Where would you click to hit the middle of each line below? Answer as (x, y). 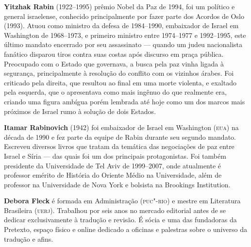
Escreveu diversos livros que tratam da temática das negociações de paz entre (119, 146)
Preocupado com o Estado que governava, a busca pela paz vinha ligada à (114, 63)
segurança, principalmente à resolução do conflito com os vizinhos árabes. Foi (119, 73)
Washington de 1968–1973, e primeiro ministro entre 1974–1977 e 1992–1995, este (125, 35)
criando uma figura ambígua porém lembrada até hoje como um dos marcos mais (125, 101)
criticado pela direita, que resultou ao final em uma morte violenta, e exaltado (120, 82)
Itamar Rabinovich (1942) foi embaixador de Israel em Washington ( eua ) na (121, 127)
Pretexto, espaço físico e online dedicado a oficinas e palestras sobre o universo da (125, 229)
